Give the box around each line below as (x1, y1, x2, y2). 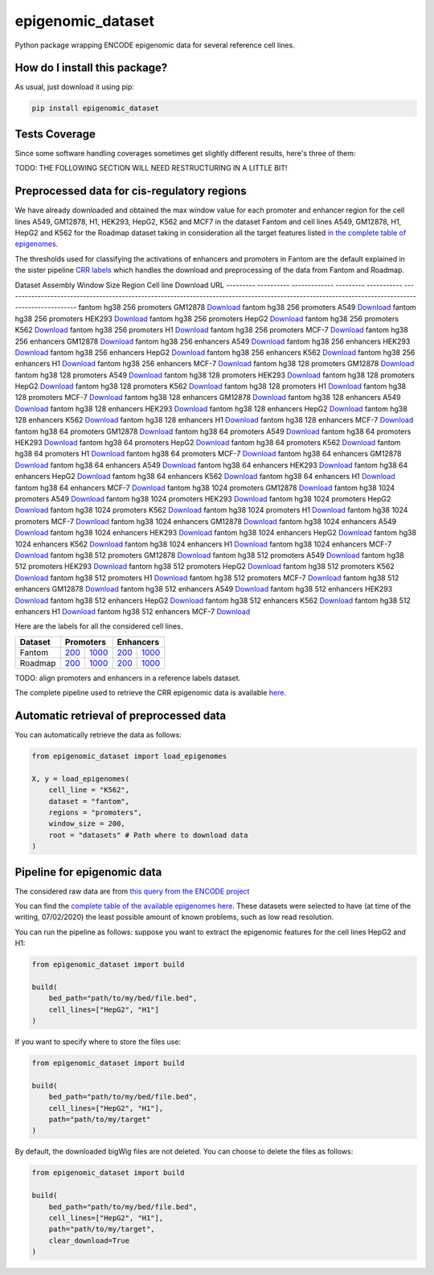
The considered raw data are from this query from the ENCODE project (14, 886, 250, 896)
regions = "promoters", (48, 807, 142, 817)
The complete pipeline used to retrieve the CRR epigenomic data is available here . (14, 688, 287, 698)
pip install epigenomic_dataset (31, 104, 160, 113)
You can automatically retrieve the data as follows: (14, 729, 182, 740)
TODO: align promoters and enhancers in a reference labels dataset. (14, 673, 241, 683)
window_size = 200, (48, 819, 126, 828)
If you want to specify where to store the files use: (14, 1037, 181, 1046)
